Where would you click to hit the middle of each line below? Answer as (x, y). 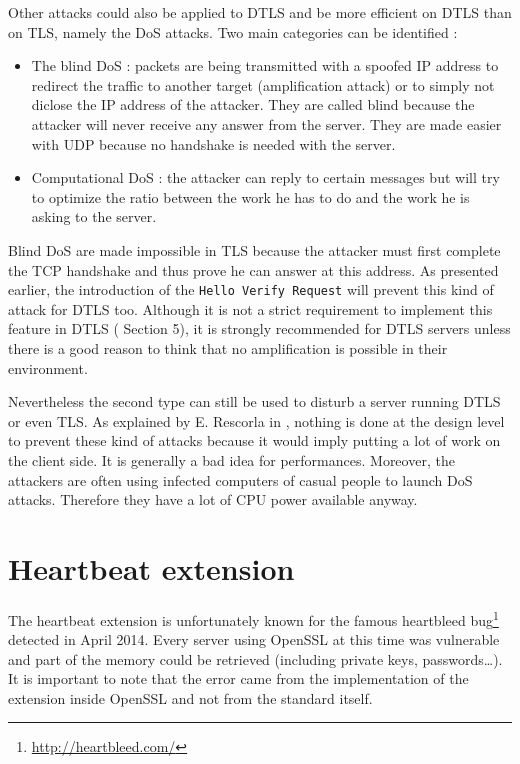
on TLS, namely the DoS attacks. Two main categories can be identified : (233, 31)
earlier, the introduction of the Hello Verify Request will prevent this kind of (251, 289)
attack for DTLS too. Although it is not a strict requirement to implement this (250, 308)
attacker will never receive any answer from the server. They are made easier (266, 123)
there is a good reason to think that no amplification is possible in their (228, 347)
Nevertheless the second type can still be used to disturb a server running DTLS (254, 401)
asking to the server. (94, 216)
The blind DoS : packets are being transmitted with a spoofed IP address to (265, 65)
